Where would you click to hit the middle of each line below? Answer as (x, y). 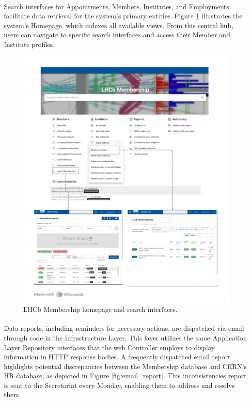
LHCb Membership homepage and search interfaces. (101, 309)
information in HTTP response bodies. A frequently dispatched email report (117, 357)
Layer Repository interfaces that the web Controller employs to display (110, 347)
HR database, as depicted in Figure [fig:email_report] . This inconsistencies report (125, 376)
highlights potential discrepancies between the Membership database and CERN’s (125, 366)
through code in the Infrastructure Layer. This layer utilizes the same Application (125, 337)
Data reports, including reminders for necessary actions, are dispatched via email (124, 328)
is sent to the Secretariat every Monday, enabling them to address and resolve (119, 385)
